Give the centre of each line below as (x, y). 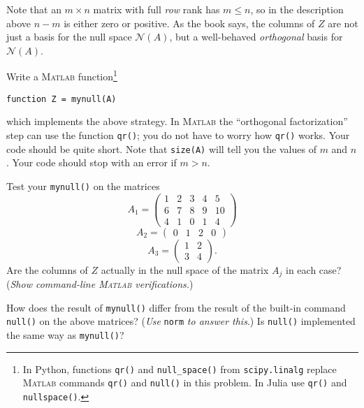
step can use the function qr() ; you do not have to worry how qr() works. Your (178, 134)
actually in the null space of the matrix (185, 269)
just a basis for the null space (69, 37)
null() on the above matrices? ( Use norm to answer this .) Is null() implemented (181, 321)
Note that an (34, 9)
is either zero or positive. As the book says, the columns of (189, 23)
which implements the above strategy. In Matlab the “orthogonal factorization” (177, 121)
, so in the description (297, 9)
